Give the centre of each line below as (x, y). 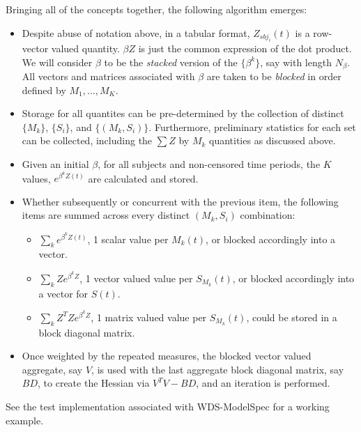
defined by (44, 90)
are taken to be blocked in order (274, 76)
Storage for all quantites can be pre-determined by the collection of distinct (183, 113)
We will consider (57, 62)
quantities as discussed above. (272, 140)
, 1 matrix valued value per (149, 317)
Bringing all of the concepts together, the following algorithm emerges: (156, 9)
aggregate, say (52, 369)
